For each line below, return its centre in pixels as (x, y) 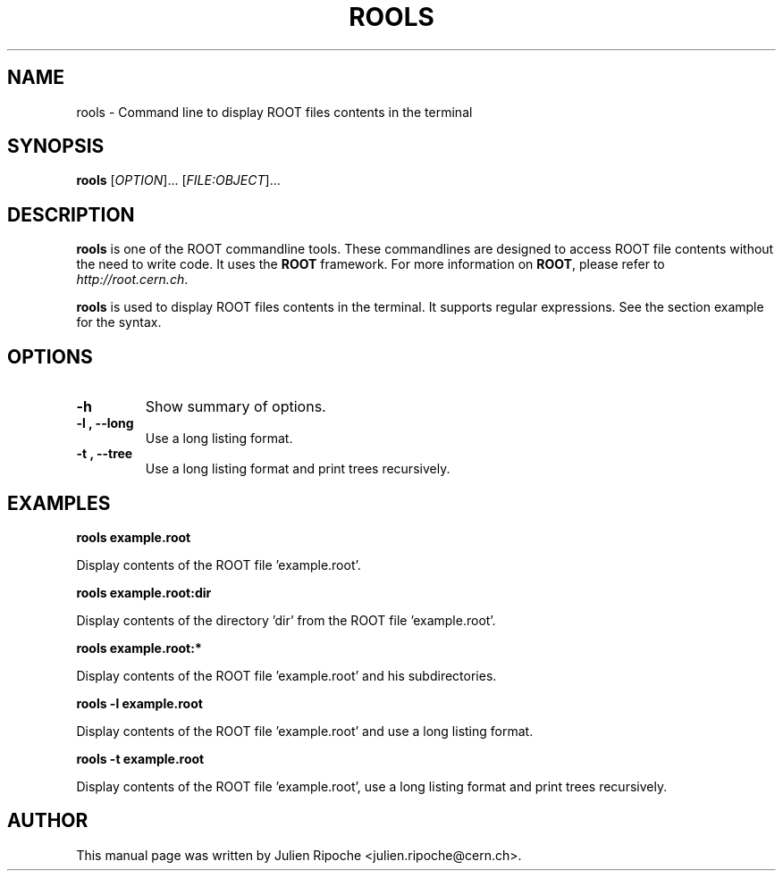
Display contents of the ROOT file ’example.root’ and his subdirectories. (286, 675)
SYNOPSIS (56, 146)
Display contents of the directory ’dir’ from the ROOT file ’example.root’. (286, 620)
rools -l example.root (139, 703)
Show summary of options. (236, 407)
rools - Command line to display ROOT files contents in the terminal (274, 112)
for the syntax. (119, 322)
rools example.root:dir (144, 592)
